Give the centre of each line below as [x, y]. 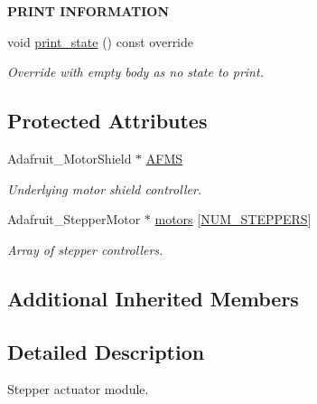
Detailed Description [106, 351]
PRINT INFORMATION [89, 11]
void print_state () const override [101, 41]
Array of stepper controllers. [85, 249]
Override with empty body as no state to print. [135, 72]
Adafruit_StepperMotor [74, 219]
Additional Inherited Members [153, 298]
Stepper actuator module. [78, 389]
